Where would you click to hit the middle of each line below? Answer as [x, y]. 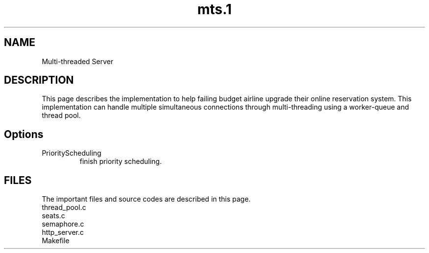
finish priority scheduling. [121, 161]
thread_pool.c [64, 207]
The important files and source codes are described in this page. [146, 199]
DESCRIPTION [39, 80]
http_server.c [63, 232]
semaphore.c [63, 224]
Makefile [56, 241]
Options [24, 134]
